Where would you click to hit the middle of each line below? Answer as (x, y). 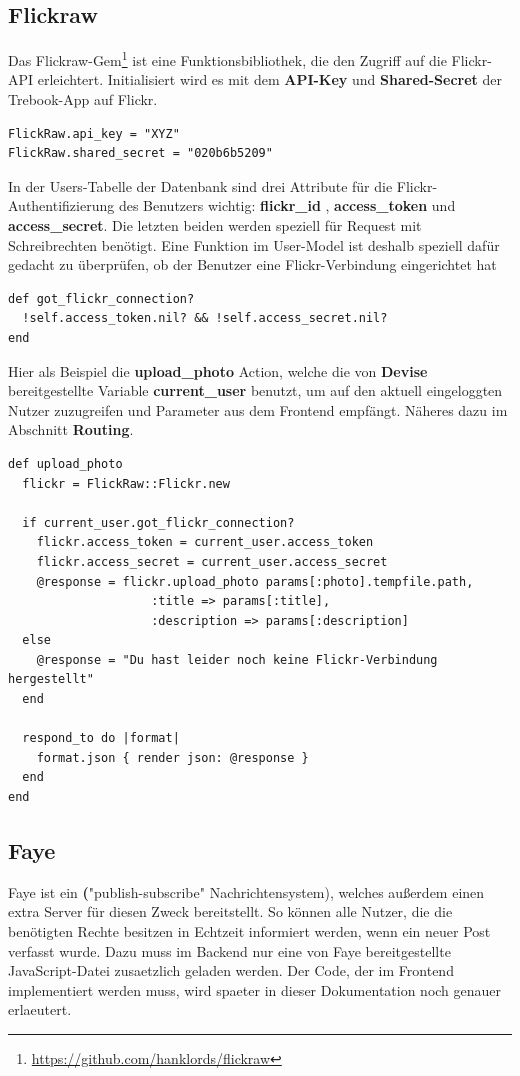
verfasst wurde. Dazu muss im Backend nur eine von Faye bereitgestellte (229, 950)
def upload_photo (65, 463)
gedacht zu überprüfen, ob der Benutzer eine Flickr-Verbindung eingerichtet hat (252, 264)
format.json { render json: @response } (172, 757)
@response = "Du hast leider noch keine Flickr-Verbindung (237, 659)
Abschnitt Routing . (71, 429)
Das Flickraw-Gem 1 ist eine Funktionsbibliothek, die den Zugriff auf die (227, 58)
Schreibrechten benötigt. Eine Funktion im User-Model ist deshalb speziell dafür (254, 244)
